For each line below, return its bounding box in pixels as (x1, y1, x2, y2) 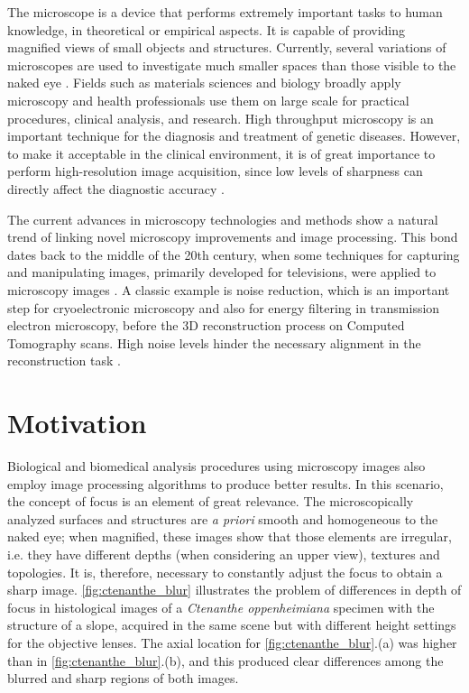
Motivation (7, 404, 147, 441)
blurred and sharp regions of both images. (7, 669, 239, 688)
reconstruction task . (7, 351, 121, 370)
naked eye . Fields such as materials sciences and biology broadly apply (7, 73, 401, 92)
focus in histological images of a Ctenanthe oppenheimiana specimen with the (7, 597, 435, 616)
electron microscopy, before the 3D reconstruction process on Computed (7, 316, 405, 335)
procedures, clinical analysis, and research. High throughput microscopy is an (7, 108, 434, 127)
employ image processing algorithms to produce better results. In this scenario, (7, 474, 444, 493)
